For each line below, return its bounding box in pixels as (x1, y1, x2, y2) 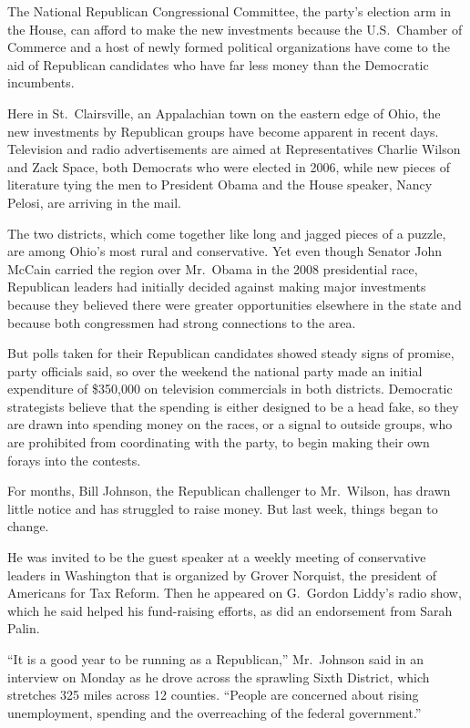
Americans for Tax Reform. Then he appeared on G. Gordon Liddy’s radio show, (7, 583, 462, 602)
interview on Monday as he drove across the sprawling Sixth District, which (7, 667, 430, 686)
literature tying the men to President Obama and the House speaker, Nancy (7, 175, 433, 194)
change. (7, 517, 49, 536)
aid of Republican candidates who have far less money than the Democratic (7, 55, 429, 74)
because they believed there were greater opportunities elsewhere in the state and (7, 294, 462, 313)
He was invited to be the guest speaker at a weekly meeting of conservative (7, 548, 426, 567)
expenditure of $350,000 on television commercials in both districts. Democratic (7, 379, 453, 398)
